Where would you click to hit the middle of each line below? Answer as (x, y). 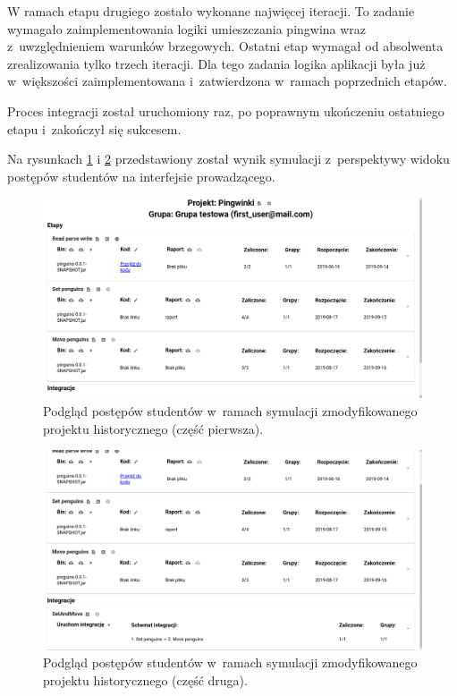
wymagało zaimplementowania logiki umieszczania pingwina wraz (187, 28)
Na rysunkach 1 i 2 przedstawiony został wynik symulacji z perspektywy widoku (228, 159)
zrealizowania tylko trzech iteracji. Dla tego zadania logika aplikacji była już (216, 63)
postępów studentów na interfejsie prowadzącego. (141, 176)
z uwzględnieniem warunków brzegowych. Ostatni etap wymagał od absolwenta (225, 46)
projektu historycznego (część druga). (145, 679)
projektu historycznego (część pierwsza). (153, 428)
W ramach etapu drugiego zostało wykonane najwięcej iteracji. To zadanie (211, 11)
